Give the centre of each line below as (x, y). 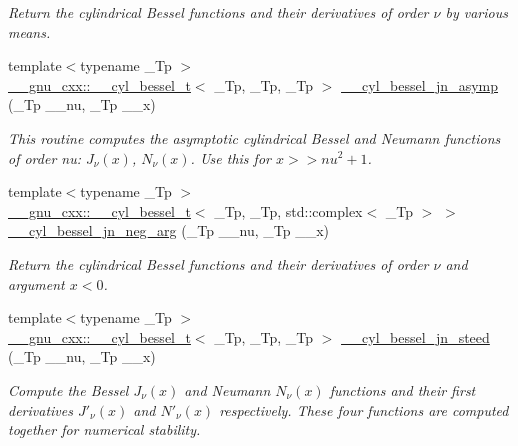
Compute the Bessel (68, 389)
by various (476, 12)
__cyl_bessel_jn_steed (415, 336)
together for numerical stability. (104, 429)
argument (36, 283)
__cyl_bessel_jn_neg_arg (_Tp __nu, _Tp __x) (169, 230)
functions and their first (402, 389)
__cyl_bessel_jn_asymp (420, 84)
